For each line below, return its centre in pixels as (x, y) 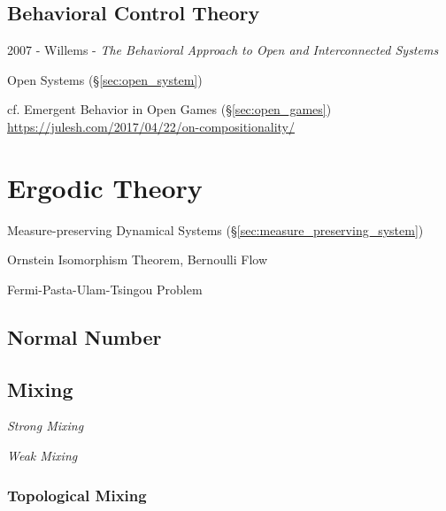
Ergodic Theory (105, 187)
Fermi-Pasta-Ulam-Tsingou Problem (105, 289)
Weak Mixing (42, 456)
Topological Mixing (77, 495)
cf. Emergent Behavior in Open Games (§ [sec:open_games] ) (169, 109)
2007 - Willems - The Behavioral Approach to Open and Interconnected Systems (223, 50)
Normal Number (85, 336)
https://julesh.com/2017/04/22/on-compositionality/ (151, 126)
